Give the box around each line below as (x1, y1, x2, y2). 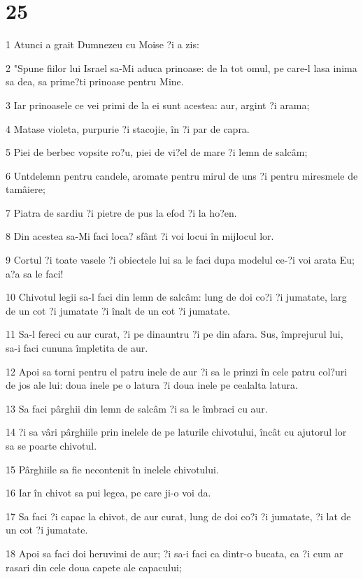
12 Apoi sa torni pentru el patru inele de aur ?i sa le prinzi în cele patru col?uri (6, 364, 348, 378)
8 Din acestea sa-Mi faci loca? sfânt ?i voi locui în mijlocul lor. (6, 229, 274, 243)
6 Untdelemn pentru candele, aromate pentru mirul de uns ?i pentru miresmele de (6, 168, 358, 183)
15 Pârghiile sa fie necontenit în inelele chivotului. (6, 462, 219, 476)
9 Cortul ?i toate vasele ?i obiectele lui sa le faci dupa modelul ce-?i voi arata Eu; (6, 252, 355, 267)
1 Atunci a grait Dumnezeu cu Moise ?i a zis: (6, 37, 199, 52)
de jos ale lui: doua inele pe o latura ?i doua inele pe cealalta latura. (6, 378, 298, 392)
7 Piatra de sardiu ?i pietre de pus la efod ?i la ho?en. (6, 205, 237, 220)
